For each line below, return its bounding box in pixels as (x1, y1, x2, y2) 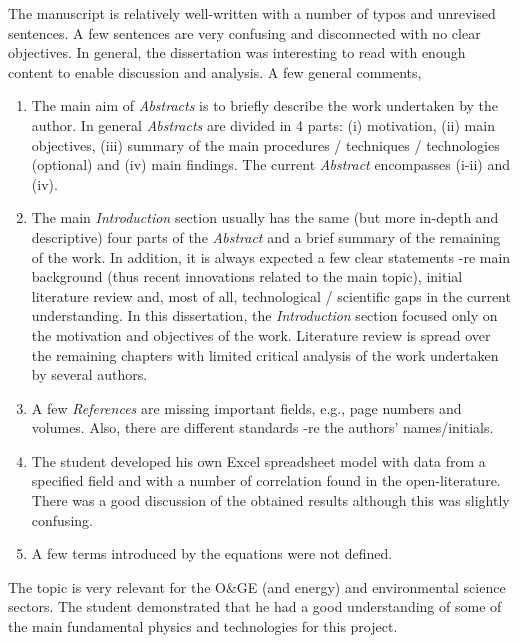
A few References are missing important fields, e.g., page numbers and (31, 397, 462, 418)
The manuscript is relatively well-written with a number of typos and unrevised (8, 3, 496, 23)
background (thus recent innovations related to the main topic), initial (31, 266, 463, 287)
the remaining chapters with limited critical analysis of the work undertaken (31, 344, 499, 365)
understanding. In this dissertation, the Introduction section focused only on (31, 305, 498, 326)
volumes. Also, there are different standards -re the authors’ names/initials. (31, 417, 494, 438)
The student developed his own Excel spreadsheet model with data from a (31, 450, 486, 471)
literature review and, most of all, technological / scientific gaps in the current (31, 285, 511, 306)
